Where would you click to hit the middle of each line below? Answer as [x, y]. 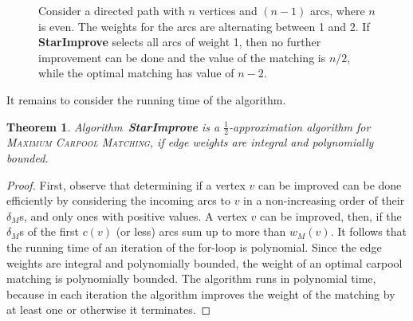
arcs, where [338, 10]
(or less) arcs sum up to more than [201, 231]
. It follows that [368, 231]
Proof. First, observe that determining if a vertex [126, 184]
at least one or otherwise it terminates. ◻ [109, 309]
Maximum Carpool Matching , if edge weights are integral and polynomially [190, 142]
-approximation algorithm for [300, 126]
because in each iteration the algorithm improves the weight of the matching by [201, 294]
